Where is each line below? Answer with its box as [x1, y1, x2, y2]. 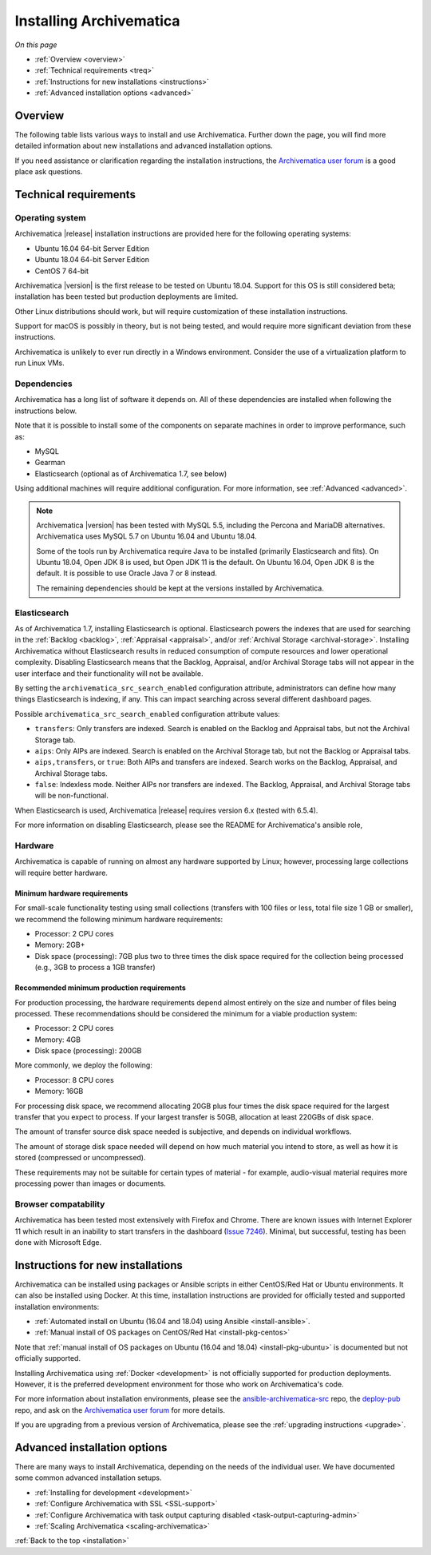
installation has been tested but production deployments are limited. [14, 292, 239, 301]
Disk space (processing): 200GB [34, 1046, 142, 1056]
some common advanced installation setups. [14, 1473, 162, 1482]
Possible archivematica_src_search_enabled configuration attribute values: [14, 709, 281, 718]
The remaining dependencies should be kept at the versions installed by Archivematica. [36, 583, 325, 593]
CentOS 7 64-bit [34, 266, 89, 276]
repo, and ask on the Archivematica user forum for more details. [14, 1405, 225, 1414]
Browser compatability [14, 1199, 105, 1210]
